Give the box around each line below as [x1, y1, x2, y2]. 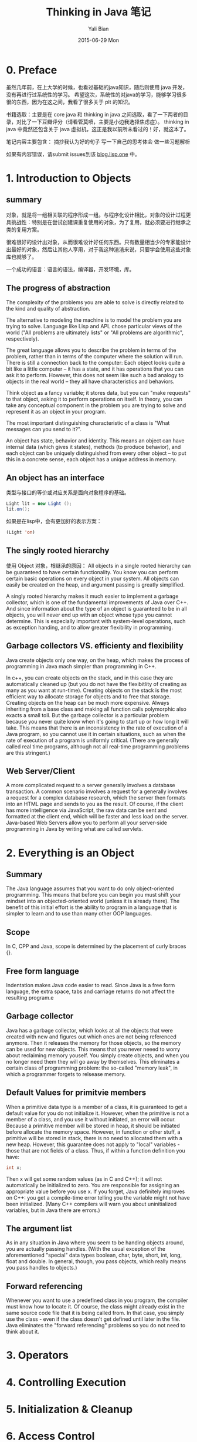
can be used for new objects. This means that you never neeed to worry [6, 1045, 181, 1053]
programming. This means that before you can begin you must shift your [6, 891, 181, 898]
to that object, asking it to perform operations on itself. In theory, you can [6, 395, 183, 402]
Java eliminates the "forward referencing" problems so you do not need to [6, 1322, 186, 1329]
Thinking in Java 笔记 [46, 5, 151, 19]
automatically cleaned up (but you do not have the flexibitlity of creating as [6, 680, 187, 687]
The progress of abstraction [6, 283, 111, 293]
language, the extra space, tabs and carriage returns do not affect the [6, 988, 175, 995]
